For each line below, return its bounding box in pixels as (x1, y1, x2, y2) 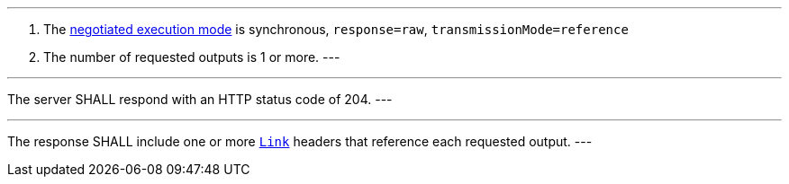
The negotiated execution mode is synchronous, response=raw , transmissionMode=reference (43, 22, 629, 37)
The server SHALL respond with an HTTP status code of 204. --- (7, 92, 393, 107)
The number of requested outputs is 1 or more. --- (43, 49, 340, 65)
